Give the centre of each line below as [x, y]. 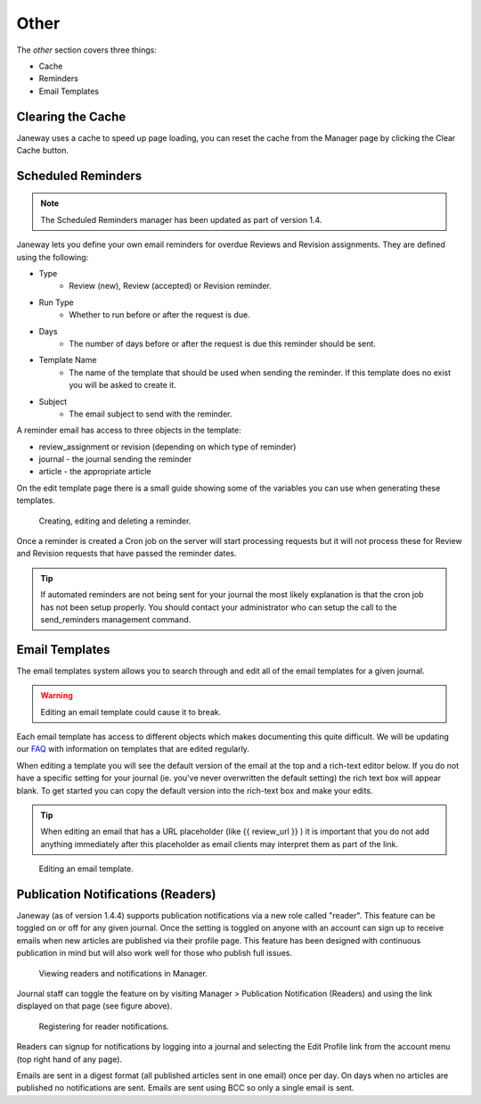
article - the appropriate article [95, 472]
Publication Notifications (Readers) [117, 894]
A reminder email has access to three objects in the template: [129, 430]
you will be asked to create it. [123, 385]
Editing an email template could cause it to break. [131, 712]
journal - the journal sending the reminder [115, 459]
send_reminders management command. [116, 619]
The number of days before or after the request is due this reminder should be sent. [222, 343]
